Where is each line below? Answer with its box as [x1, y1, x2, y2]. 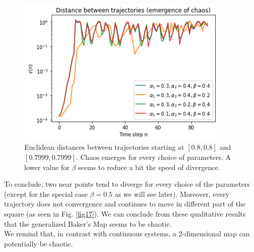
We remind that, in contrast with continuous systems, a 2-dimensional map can [4, 228, 250, 239]
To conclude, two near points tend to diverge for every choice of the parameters [4, 179, 250, 189]
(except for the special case [4, 188, 88, 199]
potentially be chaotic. [4, 238, 73, 248]
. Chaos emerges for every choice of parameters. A [76, 152, 231, 162]
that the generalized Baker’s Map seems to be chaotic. [4, 218, 172, 229]
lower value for [24, 161, 70, 172]
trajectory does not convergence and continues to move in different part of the [4, 198, 246, 209]
